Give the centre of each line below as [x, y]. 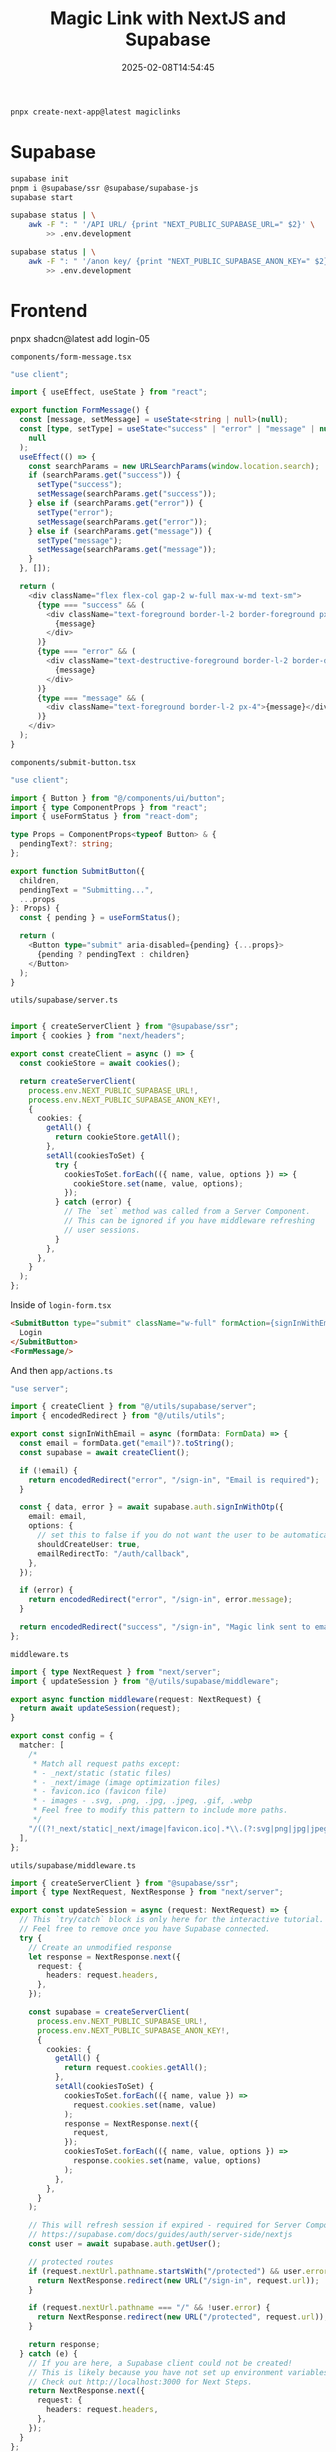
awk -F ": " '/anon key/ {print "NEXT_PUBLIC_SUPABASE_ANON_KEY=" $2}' [180, 261]
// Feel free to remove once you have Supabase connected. [145, 1929]
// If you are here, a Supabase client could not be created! [160, 2363]
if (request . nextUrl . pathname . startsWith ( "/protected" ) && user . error [178, 2271]
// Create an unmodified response [100, 1947]
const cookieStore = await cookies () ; [100, 1063]
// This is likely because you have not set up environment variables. [180, 2372]
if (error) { [46, 1590]
